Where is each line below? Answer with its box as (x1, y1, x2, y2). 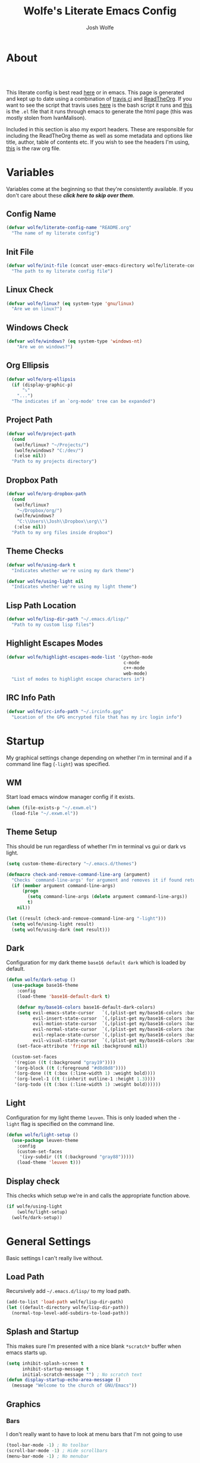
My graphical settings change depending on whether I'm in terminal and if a (6, 754, 192, 761)
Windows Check (6, 322, 68, 332)
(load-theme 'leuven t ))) (17, 1159, 82, 1166)
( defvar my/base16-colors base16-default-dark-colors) (17, 1004, 156, 1010)
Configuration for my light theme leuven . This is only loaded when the (6, 1114, 177, 1121)
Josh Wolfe (86, 24, 114, 31)
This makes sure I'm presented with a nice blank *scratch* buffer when (6, 1342, 182, 1350)
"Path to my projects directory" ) (11, 458, 97, 465)
